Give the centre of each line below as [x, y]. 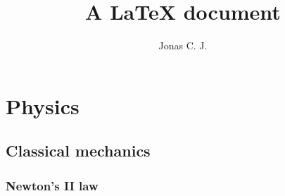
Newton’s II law [52, 185]
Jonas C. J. [183, 45]
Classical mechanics [78, 151]
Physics [43, 105]
